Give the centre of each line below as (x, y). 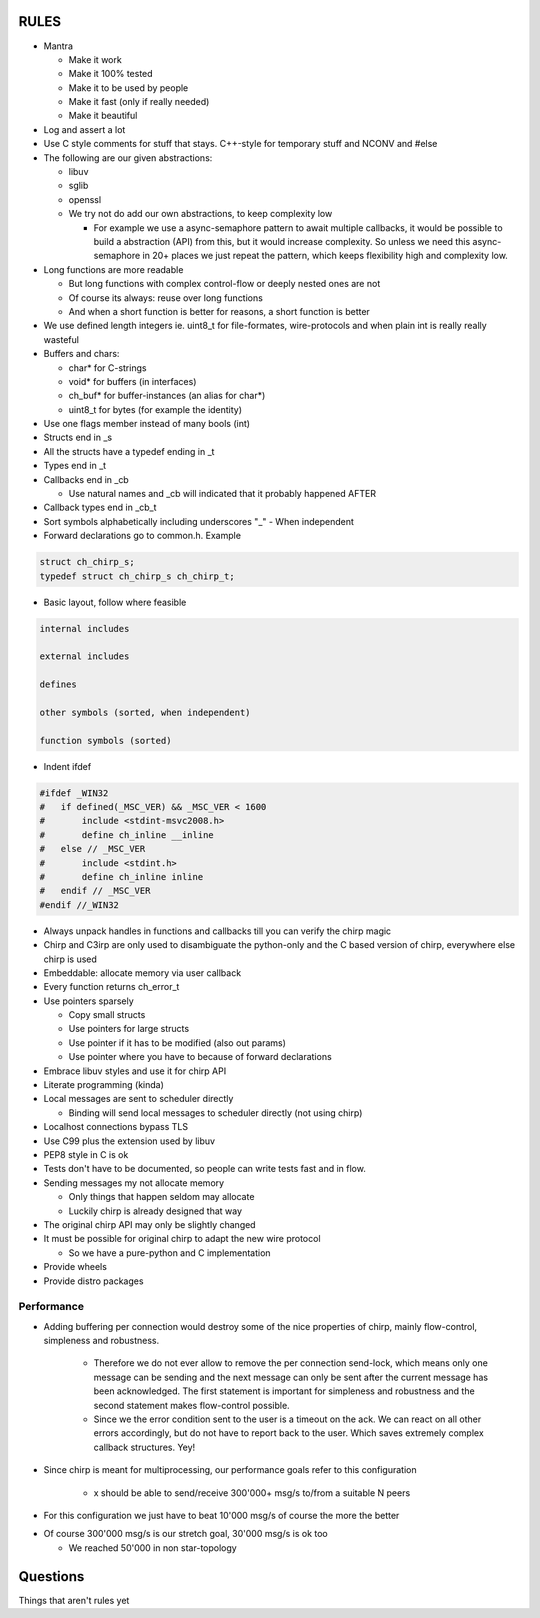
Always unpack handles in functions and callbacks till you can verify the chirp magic (217, 931)
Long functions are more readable (113, 269)
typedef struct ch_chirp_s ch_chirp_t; (137, 576)
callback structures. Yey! (144, 1447)
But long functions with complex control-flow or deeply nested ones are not (224, 284)
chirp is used (70, 959)
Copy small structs (107, 1015)
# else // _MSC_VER (92, 849)
